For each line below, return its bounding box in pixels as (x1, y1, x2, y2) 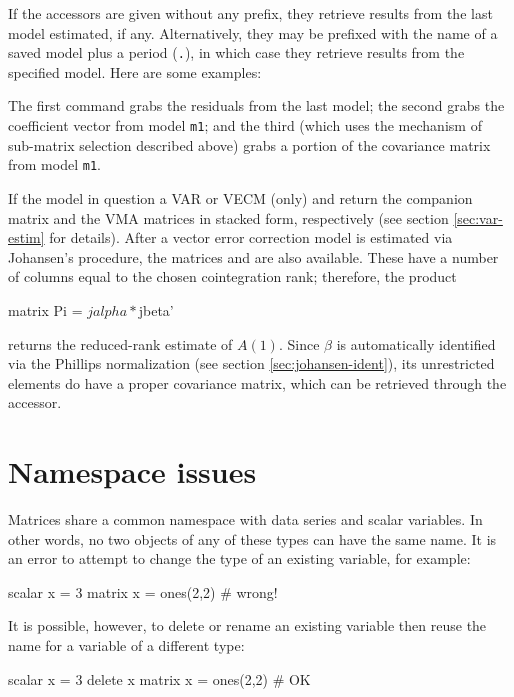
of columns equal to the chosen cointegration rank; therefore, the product (8, 266, 457, 287)
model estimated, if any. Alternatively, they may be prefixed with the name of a (8, 22, 498, 43)
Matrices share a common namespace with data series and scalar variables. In (8, 509, 483, 529)
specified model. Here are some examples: (8, 61, 262, 82)
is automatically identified (336, 333, 496, 354)
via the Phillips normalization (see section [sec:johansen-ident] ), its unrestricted (8, 353, 495, 374)
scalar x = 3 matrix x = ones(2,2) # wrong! (8, 581, 278, 602)
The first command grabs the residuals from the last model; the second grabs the (8, 95, 505, 116)
